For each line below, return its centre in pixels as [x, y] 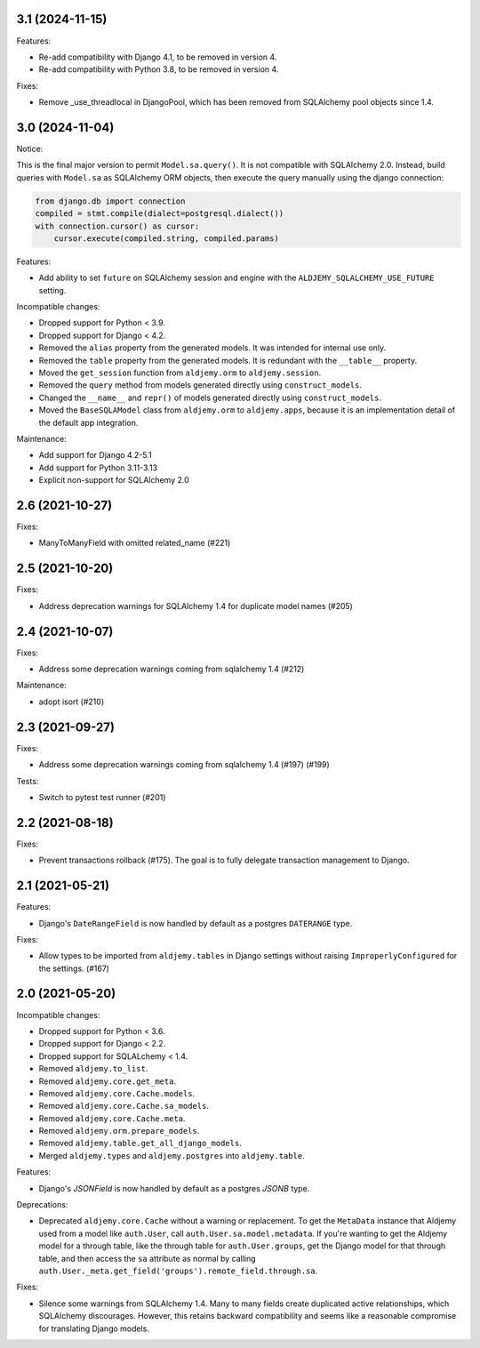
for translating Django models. [94, 1328]
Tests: [28, 781]
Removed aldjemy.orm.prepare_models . [119, 1131]
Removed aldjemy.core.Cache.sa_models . [124, 1106]
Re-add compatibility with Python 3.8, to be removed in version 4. [159, 69]
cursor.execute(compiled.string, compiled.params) [166, 238]
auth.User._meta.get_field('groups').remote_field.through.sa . [178, 1271]
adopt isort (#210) [72, 702]
